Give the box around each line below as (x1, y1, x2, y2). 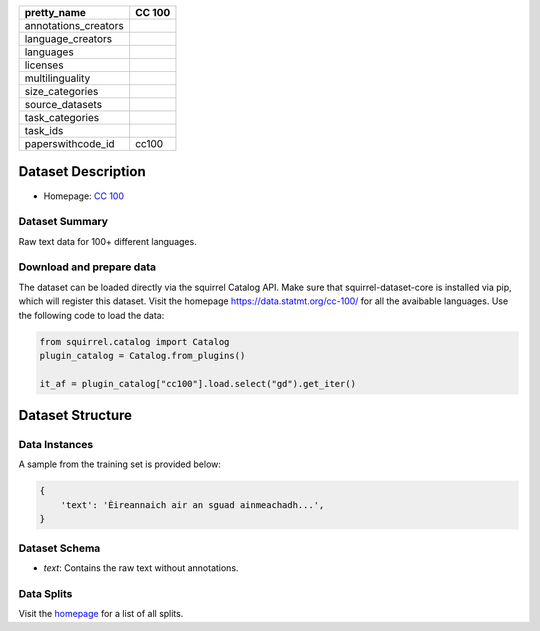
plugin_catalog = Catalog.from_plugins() (39, 350, 246, 361)
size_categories (24, 85, 99, 98)
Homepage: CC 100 (43, 190, 125, 202)
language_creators (24, 32, 113, 45)
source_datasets (24, 98, 103, 111)
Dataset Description (18, 163, 146, 180)
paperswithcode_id (24, 137, 115, 150)
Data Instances (18, 438, 94, 452)
